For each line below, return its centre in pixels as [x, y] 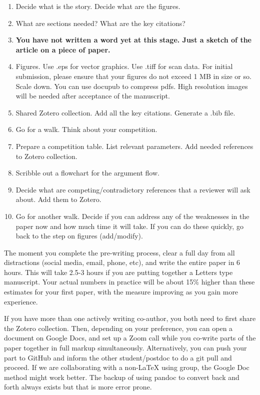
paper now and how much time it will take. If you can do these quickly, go [129, 226]
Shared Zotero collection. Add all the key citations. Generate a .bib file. [125, 112]
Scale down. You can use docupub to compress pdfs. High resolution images [132, 86]
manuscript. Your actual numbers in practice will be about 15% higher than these [129, 282]
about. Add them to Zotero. [58, 199]
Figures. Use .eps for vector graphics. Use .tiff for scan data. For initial [124, 66]
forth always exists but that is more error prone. [78, 387]
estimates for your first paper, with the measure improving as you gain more [121, 292]
